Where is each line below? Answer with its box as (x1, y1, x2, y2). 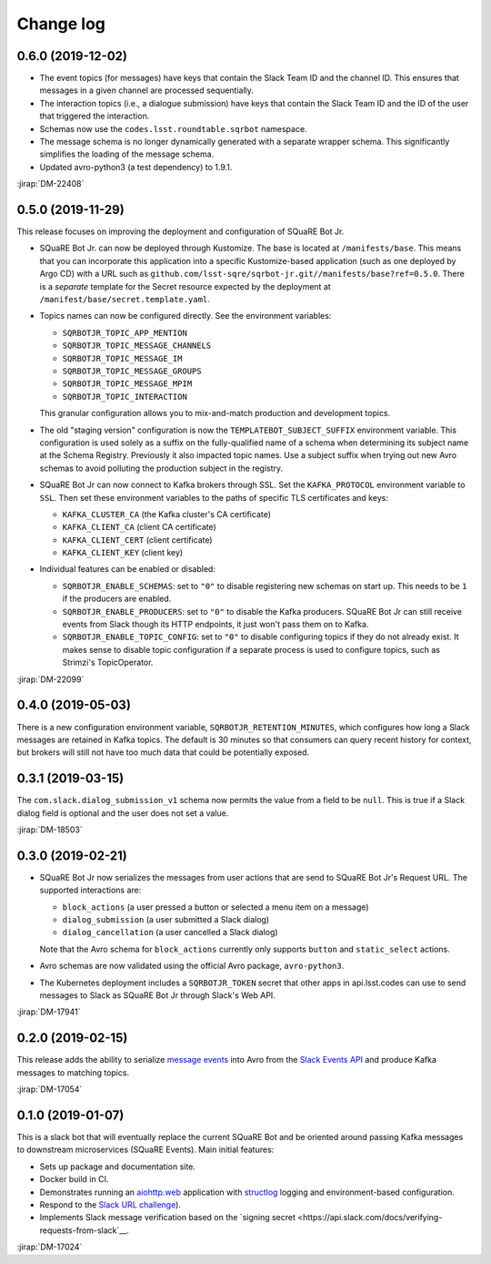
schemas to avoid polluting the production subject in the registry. (39, 463, 284, 474)
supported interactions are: (39, 884, 142, 896)
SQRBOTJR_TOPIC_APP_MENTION (62, 328, 188, 338)
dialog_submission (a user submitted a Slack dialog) (62, 914, 270, 925)
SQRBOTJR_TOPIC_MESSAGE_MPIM (62, 379, 193, 389)
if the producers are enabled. (62, 593, 172, 605)
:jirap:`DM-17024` (16, 1241, 83, 1252)
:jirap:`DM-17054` (16, 1084, 83, 1095)
